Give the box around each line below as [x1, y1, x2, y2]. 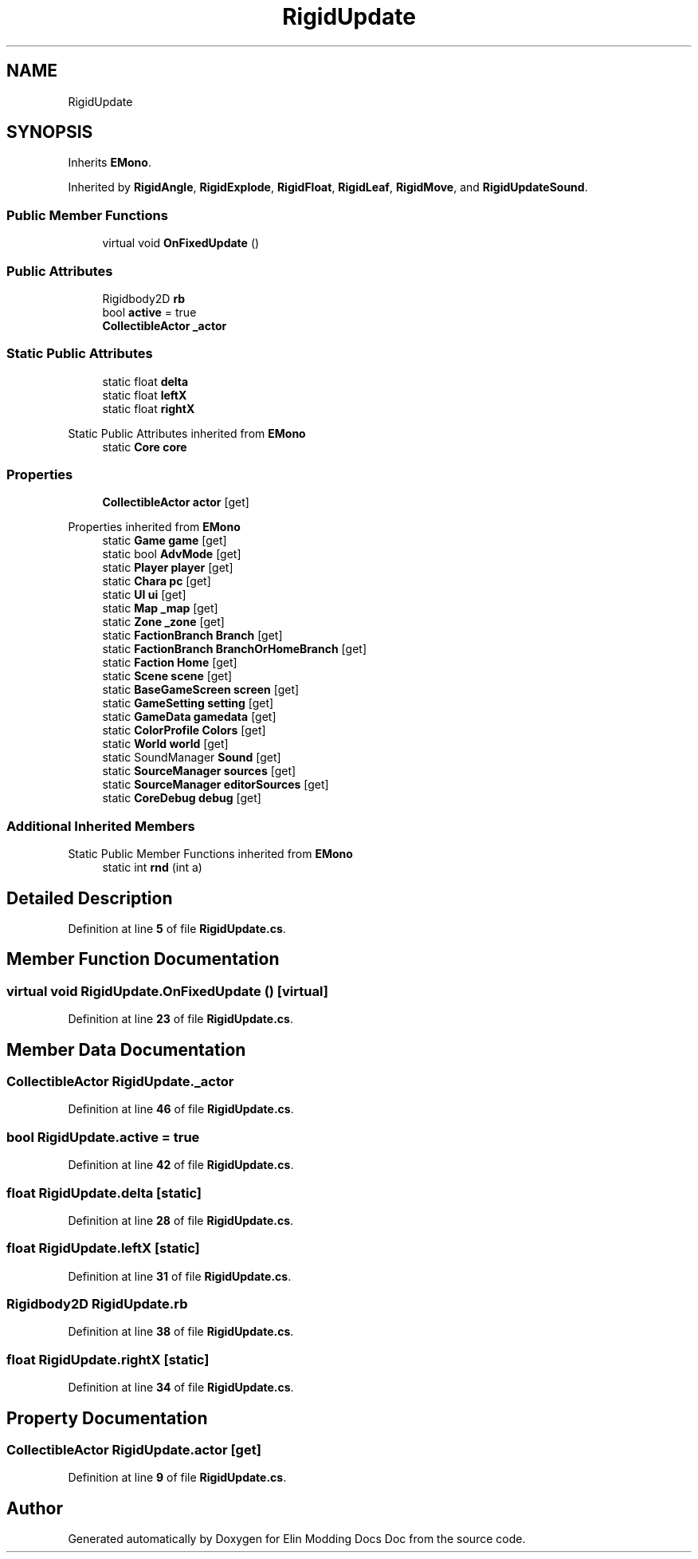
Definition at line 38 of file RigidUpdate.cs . [68, 1325, 294, 1339]
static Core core [102, 439, 187, 454]
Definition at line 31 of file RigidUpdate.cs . [68, 1269, 292, 1283]
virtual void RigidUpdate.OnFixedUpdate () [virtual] [6, 982, 328, 999]
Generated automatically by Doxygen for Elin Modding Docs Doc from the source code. [68, 1532, 526, 1546]
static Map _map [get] [102, 601, 218, 616]
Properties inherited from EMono [68, 520, 241, 534]
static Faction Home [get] [102, 655, 237, 670]
